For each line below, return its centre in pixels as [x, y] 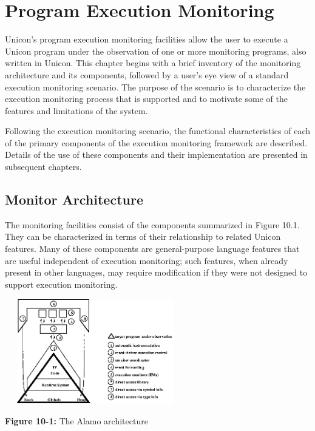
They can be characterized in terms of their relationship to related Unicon [143, 236]
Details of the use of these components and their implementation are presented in [156, 154]
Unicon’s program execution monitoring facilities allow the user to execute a [147, 39]
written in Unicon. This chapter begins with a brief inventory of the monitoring [153, 63]
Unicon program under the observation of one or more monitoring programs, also [156, 51]
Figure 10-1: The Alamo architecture [76, 420]
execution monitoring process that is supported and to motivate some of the [146, 99]
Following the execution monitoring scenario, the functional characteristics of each [158, 131]
